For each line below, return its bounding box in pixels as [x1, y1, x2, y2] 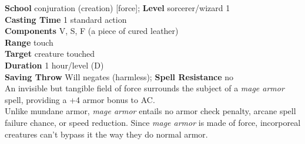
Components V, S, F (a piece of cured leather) [5, 25, 179, 37]
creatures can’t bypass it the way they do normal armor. [5, 128, 208, 140]
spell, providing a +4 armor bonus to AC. [5, 93, 155, 105]
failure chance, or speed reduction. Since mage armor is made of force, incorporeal [5, 116, 301, 128]
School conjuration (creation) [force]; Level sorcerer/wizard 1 [5, 2, 230, 13]
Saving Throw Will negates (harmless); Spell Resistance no [5, 70, 234, 83]
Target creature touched [5, 47, 95, 60]
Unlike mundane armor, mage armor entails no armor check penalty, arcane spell [5, 105, 296, 117]
